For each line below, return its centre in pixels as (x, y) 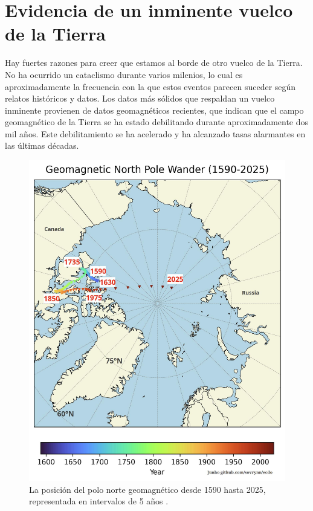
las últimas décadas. (42, 145)
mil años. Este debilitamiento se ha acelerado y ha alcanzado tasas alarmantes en (155, 133)
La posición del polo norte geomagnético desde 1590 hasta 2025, (147, 489)
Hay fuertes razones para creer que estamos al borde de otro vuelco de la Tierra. (154, 63)
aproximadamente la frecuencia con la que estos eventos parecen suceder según (150, 86)
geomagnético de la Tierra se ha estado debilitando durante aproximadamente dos (157, 122)
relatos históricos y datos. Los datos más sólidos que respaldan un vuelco (140, 98)
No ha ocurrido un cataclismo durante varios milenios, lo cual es (124, 74)
